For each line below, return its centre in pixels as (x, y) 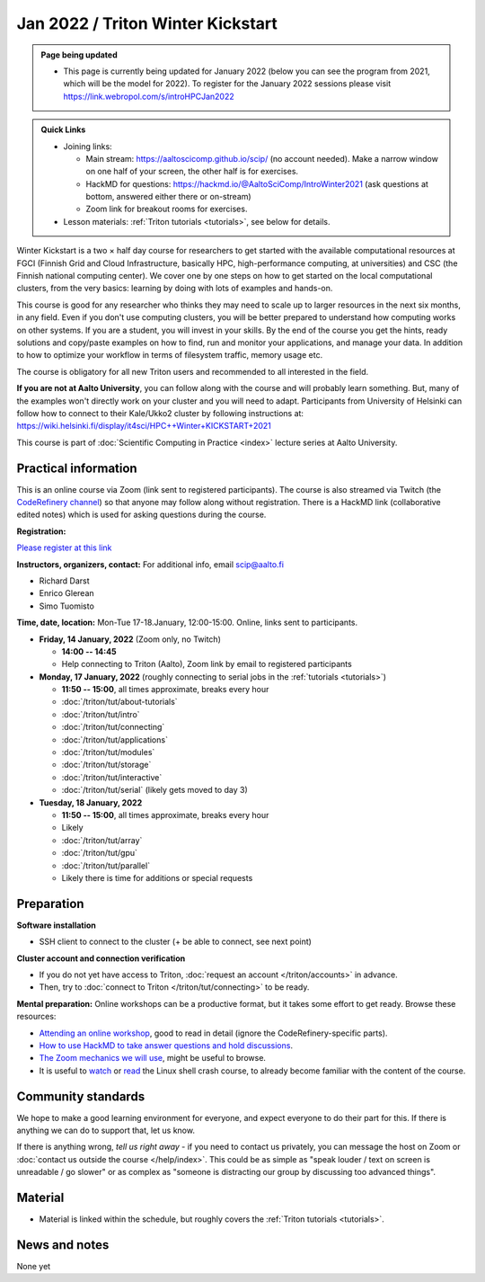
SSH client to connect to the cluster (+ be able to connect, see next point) (175, 942)
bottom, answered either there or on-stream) (168, 197)
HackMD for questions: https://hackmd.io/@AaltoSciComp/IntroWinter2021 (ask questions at (257, 183)
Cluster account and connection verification (101, 958)
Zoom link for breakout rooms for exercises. (167, 209)
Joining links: (88, 146)
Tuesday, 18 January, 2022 (91, 802)
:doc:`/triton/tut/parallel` (106, 865)
